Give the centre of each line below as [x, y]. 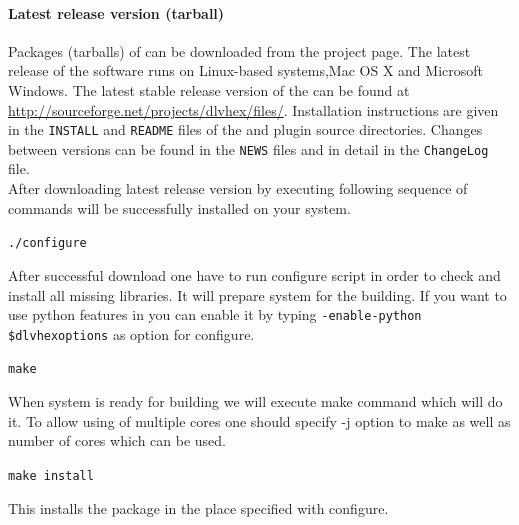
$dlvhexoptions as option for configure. [131, 333]
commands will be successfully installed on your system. [179, 207]
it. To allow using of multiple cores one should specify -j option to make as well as [259, 420]
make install [51, 475]
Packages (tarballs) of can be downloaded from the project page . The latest [239, 50]
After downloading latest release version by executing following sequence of [238, 188]
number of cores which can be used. [117, 440]
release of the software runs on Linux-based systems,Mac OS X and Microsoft [245, 70]
